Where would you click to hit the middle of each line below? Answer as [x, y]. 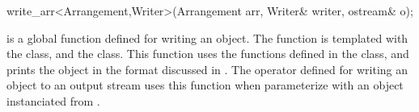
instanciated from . [53, 100]
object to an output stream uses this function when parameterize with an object [205, 85]
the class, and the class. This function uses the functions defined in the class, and [208, 54]
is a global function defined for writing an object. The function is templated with [207, 37]
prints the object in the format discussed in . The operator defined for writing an [207, 69]
